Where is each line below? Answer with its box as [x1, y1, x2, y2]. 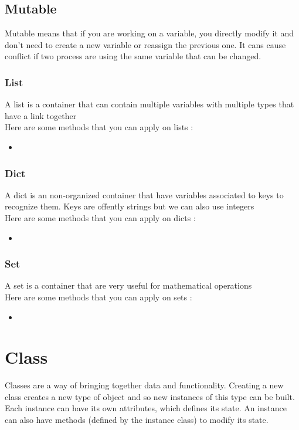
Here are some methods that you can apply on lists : [5, 121, 193, 133]
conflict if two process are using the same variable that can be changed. [5, 50, 261, 62]
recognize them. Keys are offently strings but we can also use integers [5, 200, 254, 212]
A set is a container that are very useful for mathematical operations [5, 279, 252, 292]
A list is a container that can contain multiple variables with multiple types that [5, 98, 294, 110]
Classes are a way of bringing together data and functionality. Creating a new [5, 379, 284, 391]
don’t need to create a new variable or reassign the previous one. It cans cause [5, 38, 286, 50]
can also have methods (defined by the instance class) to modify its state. [5, 414, 269, 426]
